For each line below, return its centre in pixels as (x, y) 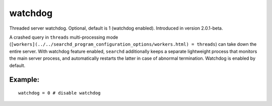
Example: (24, 80)
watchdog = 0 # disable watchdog (59, 93)
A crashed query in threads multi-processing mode (64, 37)
